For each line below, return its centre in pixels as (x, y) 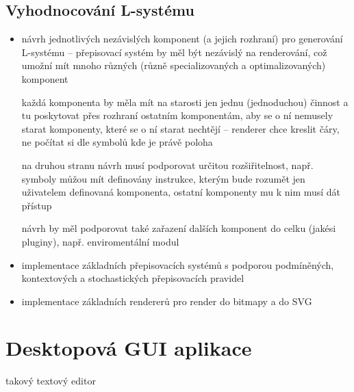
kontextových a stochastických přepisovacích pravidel (133, 278)
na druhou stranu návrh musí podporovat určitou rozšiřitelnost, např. (167, 165)
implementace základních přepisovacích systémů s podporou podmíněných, (178, 264)
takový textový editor (51, 381)
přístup (37, 205)
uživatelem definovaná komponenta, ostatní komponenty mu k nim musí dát (181, 192)
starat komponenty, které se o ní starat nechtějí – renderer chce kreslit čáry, (180, 128)
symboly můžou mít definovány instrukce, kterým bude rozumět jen (163, 178)
